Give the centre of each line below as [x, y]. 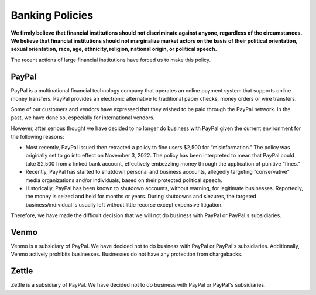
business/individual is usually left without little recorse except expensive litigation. [124, 204]
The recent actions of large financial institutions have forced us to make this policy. [111, 60]
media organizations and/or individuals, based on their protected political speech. [124, 180]
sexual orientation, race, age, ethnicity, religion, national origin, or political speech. [114, 49]
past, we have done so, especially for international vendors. [83, 118]
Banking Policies [52, 15]
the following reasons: [37, 136]
